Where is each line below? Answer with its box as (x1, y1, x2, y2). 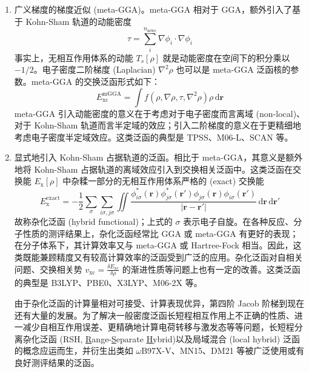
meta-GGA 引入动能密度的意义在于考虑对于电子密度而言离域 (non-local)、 (14, 107, 305, 119)
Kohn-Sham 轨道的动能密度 (25, 15, 132, 27)
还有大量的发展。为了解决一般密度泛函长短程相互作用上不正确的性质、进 (14, 308, 303, 321)
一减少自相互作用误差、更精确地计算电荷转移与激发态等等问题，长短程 (14, 321, 294, 333)
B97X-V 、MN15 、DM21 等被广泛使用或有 (141, 344, 305, 357)
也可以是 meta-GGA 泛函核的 (176, 63, 291, 76)
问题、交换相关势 (14, 262, 82, 275)
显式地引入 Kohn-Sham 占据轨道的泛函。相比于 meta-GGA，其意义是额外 (14, 151, 303, 164)
